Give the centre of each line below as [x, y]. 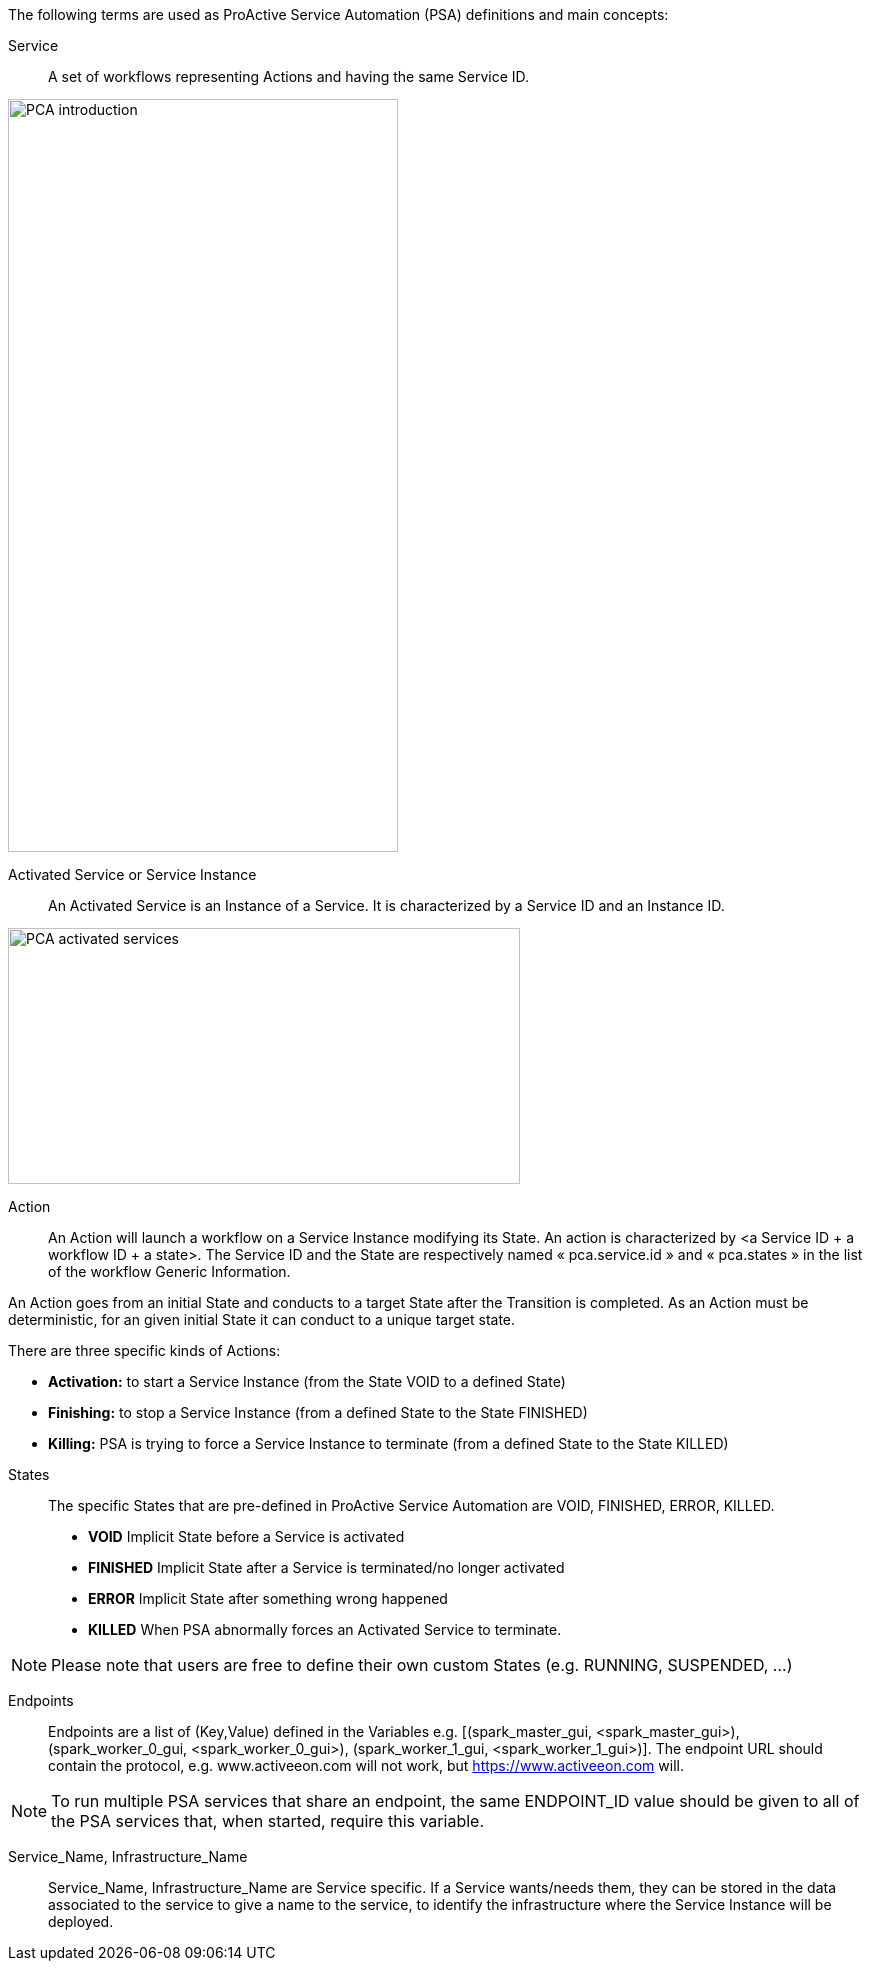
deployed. [81, 1921]
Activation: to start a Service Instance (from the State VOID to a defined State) [307, 1381]
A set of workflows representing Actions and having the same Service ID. [289, 76]
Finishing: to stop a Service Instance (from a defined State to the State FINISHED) [318, 1412]
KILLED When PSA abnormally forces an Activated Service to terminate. [325, 1629]
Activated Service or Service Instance [132, 874]
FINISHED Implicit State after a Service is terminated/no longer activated [326, 1567]
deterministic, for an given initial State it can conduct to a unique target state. [262, 1319]
